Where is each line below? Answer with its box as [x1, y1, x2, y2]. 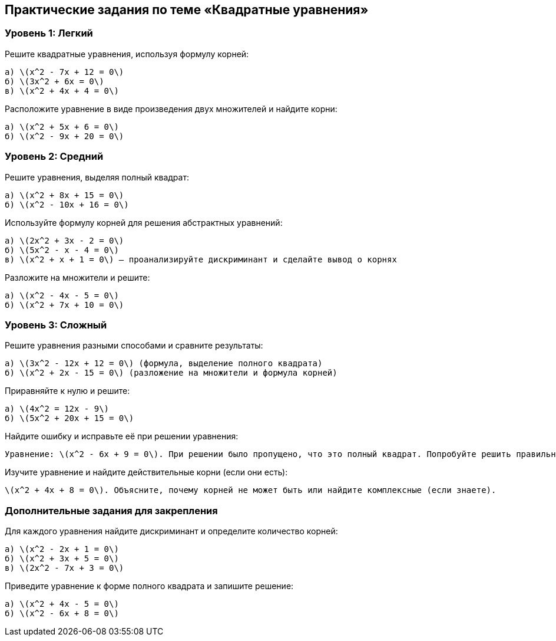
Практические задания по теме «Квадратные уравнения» [5, 2, 369, 17]
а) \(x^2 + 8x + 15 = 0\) [5, 190, 124, 200]
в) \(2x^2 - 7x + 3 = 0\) [5, 563, 124, 573]
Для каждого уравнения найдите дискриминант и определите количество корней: [5, 526, 338, 537]
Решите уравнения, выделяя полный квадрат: [5, 172, 189, 182]
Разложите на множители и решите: [5, 272, 150, 282]
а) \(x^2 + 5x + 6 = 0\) [5, 121, 119, 132]
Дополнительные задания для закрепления [5, 504, 218, 517]
